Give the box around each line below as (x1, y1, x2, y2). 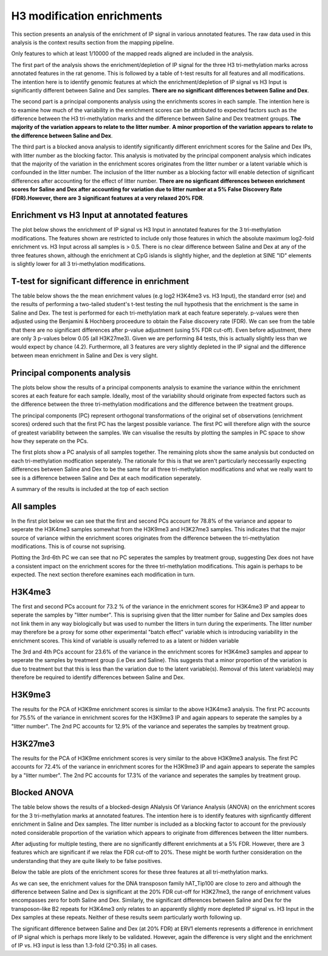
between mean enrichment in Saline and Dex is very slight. (11, 352, 158, 359)
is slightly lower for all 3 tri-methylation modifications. (11, 260, 146, 268)
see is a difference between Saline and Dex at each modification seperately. (11, 474, 202, 481)
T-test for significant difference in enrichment (11, 276, 190, 286)
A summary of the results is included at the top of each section (11, 485, 169, 492)
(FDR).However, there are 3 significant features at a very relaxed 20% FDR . (11, 194, 205, 201)
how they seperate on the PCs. (11, 437, 89, 444)
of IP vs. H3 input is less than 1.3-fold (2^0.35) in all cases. (11, 942, 158, 949)
